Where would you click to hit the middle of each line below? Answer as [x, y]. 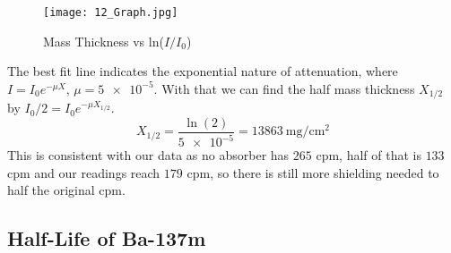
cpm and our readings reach [84, 172]
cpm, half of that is [369, 155]
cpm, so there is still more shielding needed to [313, 172]
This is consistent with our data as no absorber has [148, 155]
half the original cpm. [66, 190]
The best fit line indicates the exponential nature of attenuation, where [203, 71]
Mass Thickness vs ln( [104, 41]
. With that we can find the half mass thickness [284, 88]
